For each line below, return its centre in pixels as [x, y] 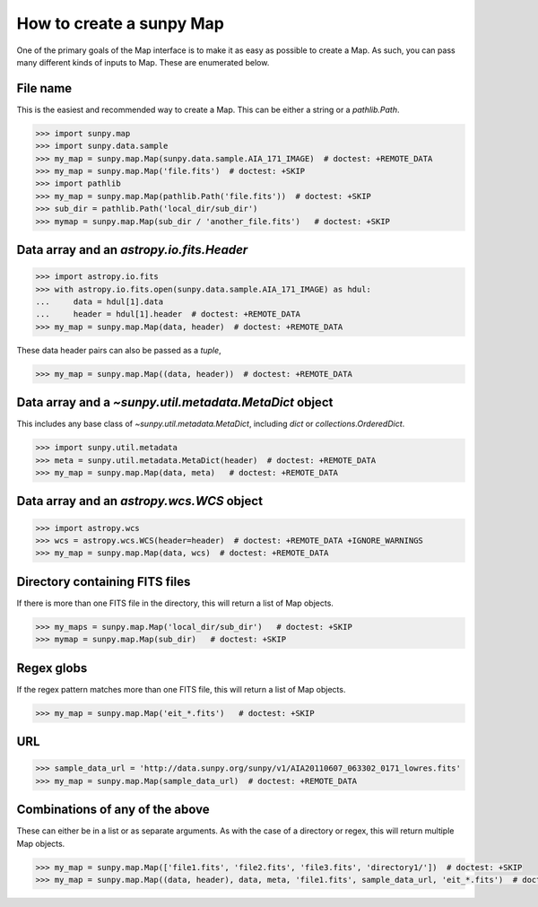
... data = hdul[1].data [100, 301]
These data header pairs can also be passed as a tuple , [119, 350]
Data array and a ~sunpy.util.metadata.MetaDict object [175, 402]
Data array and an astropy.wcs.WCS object [140, 501]
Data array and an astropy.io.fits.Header [132, 250]
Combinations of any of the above [113, 810]
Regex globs [52, 668]
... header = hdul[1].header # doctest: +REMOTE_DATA [168, 314]
